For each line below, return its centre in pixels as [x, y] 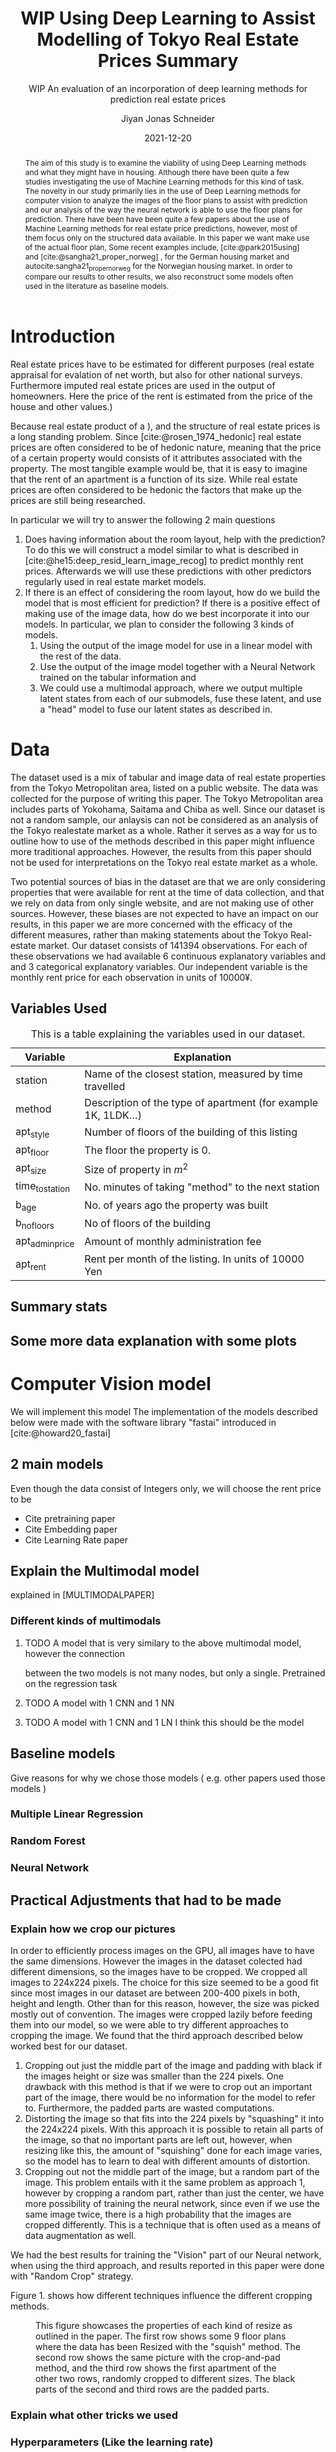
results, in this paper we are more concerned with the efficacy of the [151, 924]
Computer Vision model [111, 1384]
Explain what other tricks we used [94, 2415]
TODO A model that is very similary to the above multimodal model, [163, 1643]
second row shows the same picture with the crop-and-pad [158, 2357]
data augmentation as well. [80, 2235]
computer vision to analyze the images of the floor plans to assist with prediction [166, 200]
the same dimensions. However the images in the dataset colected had [156, 1961]
